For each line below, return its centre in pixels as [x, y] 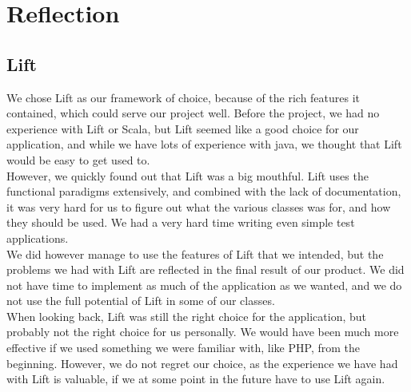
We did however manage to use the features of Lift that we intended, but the [195, 253]
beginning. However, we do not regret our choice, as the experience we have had [202, 363]
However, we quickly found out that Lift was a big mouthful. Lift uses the [188, 175]
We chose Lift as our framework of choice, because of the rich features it [184, 97]
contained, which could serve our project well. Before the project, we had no [193, 113]
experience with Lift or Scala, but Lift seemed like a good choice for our [183, 128]
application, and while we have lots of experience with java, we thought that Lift [204, 144]
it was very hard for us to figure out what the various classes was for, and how [199, 206]
